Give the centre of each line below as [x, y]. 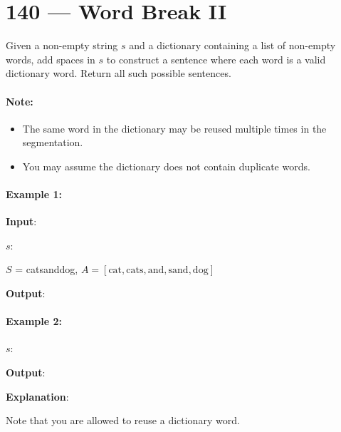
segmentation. [53, 142]
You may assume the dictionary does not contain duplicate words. [166, 166]
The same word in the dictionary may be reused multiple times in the [174, 128]
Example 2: [34, 321]
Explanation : [37, 396]
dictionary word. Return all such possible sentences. [119, 73]
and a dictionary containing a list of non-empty [232, 45]
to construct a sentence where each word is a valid [216, 59]
